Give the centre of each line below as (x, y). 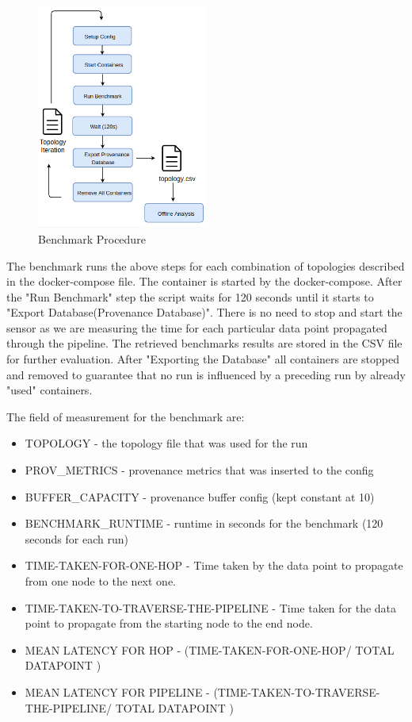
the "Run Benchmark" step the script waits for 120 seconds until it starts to (190, 296)
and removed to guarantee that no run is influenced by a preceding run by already (206, 374)
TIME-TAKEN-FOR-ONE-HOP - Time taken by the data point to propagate (214, 565)
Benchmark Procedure (92, 238)
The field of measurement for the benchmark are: (126, 416)
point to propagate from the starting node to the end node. (169, 623)
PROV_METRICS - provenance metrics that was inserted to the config (199, 470)
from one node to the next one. (101, 581)
